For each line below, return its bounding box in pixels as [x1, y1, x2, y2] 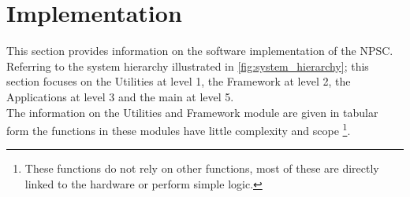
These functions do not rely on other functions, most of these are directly [24, 160, 379, 177]
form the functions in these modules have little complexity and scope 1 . [6, 120, 351, 138]
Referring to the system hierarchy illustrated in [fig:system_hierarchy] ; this [6, 57, 369, 74]
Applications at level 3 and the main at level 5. [6, 88, 234, 104]
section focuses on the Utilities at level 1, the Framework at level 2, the [6, 73, 351, 89]
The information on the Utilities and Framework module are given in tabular [6, 104, 378, 120]
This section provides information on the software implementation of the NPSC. [6, 42, 393, 59]
